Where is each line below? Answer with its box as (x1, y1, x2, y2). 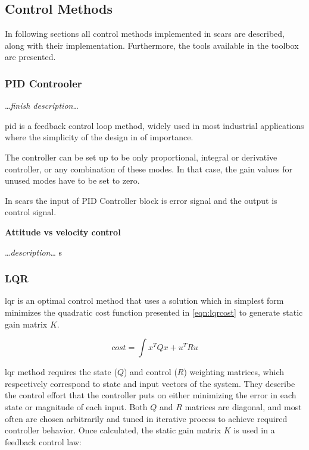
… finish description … (5, 99, 79, 112)
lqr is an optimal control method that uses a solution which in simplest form (5, 294, 284, 307)
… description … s (5, 246, 63, 258)
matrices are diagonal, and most (185, 400, 302, 413)
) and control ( (123, 366, 177, 378)
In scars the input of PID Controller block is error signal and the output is (5, 194, 277, 206)
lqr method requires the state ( (5, 366, 117, 378)
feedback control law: (5, 435, 82, 448)
